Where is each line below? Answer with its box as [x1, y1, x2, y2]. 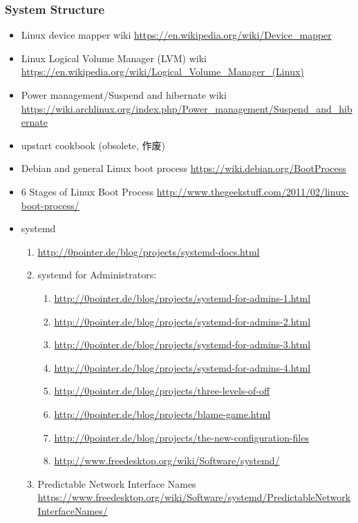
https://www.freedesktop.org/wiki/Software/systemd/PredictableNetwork [37, 490, 351, 504]
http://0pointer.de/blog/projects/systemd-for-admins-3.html [54, 337, 311, 352]
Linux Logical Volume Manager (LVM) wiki [21, 50, 207, 65]
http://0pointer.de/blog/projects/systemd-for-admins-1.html [54, 290, 311, 305]
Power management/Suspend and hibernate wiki [21, 88, 227, 102]
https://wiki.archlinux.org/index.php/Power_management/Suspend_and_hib [21, 101, 352, 115]
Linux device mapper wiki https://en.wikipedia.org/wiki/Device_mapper [21, 28, 332, 42]
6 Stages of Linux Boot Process [21, 184, 154, 198]
